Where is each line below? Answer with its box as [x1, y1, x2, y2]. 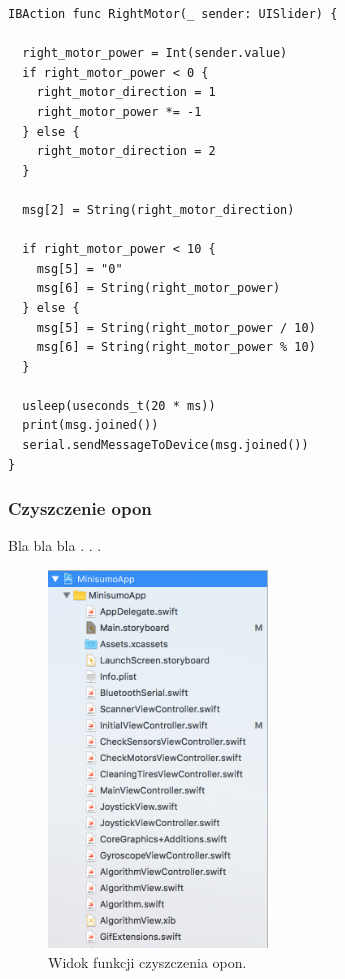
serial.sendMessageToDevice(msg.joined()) [22, 438, 309, 453]
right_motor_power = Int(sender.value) [22, 46, 288, 61]
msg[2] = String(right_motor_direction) [22, 202, 295, 217]
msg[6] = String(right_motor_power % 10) [36, 340, 316, 355]
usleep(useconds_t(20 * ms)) [22, 398, 216, 413]
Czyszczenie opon [8, 496, 152, 521]
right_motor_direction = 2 [36, 144, 216, 159]
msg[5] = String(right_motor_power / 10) [36, 320, 316, 335]
